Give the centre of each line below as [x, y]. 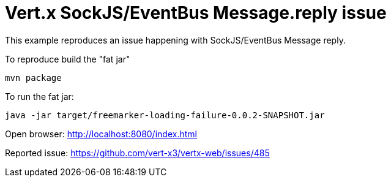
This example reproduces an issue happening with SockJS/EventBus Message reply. [175, 40]
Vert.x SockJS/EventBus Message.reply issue [196, 13]
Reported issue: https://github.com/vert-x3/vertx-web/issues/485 [137, 153]
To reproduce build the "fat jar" [68, 59]
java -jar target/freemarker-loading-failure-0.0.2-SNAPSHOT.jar [165, 115]
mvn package [33, 78]
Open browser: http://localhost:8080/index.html [101, 134]
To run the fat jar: [39, 96]
